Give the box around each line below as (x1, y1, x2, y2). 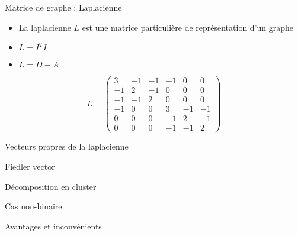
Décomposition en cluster (5, 180, 97, 192)
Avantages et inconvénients (5, 219, 102, 232)
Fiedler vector (5, 160, 55, 173)
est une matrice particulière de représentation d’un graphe (82, 21, 294, 33)
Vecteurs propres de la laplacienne (5, 140, 129, 153)
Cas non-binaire (5, 200, 62, 212)
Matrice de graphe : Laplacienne (5, 1, 122, 13)
